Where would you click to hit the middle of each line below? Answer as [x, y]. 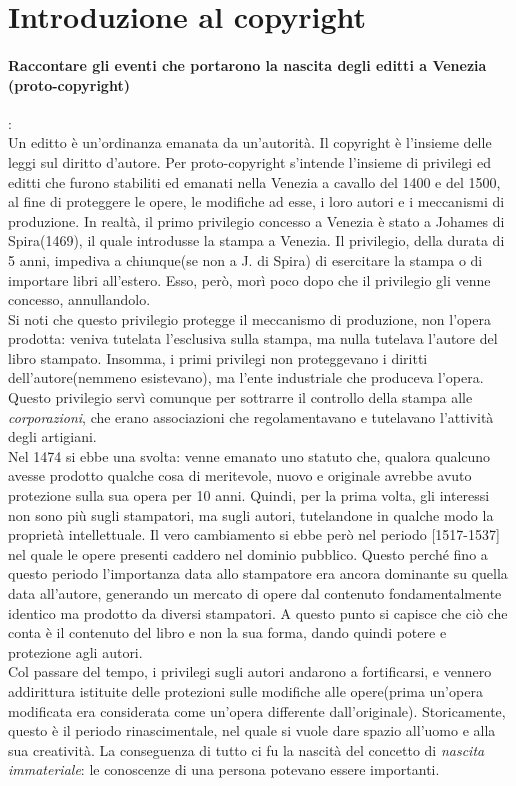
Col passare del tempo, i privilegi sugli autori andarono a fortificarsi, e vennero [250, 671]
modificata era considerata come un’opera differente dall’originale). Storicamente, [257, 710]
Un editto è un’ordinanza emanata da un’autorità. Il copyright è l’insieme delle [250, 142]
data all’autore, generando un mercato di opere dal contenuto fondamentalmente [255, 593]
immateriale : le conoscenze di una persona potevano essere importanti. [224, 769]
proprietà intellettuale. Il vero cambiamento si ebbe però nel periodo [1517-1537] [254, 534]
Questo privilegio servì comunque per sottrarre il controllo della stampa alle [240, 397]
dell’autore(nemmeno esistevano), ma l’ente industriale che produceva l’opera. [246, 377]
